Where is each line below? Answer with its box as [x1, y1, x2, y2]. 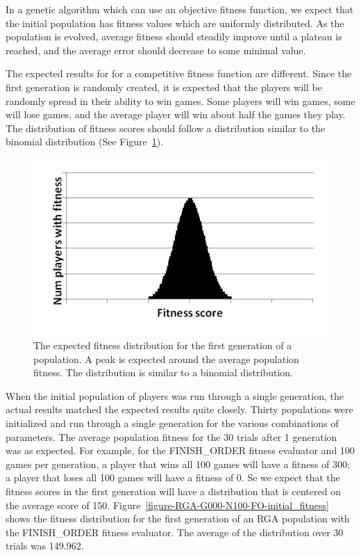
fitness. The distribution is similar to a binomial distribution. [33, 365, 293, 380]
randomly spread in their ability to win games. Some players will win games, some [6, 93, 355, 108]
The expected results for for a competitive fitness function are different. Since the [6, 66, 352, 81]
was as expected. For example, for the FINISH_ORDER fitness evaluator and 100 [6, 443, 355, 458]
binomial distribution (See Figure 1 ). [6, 134, 164, 149]
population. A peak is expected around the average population [33, 351, 299, 366]
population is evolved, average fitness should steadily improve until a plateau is [6, 29, 342, 44]
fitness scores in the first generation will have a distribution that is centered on [6, 484, 341, 499]
